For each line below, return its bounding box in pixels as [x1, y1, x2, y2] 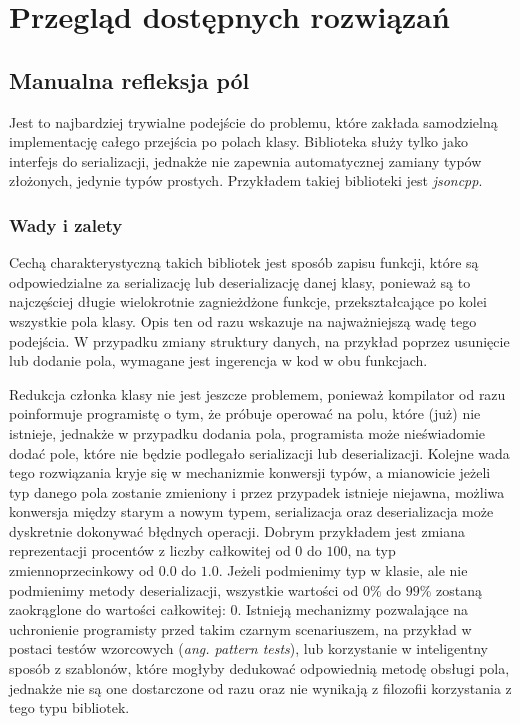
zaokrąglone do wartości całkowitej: [9, 599, 226, 620]
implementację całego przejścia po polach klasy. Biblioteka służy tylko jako [9, 131, 469, 152]
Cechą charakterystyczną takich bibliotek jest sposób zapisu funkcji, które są [9, 252, 479, 273]
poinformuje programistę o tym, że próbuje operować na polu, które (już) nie [9, 403, 481, 424]
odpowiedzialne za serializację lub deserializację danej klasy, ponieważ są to [9, 271, 471, 292]
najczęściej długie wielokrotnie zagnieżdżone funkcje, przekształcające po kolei [9, 291, 487, 312]
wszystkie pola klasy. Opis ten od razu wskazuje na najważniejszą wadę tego [9, 310, 477, 331]
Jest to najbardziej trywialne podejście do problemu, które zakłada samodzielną [9, 111, 498, 132]
